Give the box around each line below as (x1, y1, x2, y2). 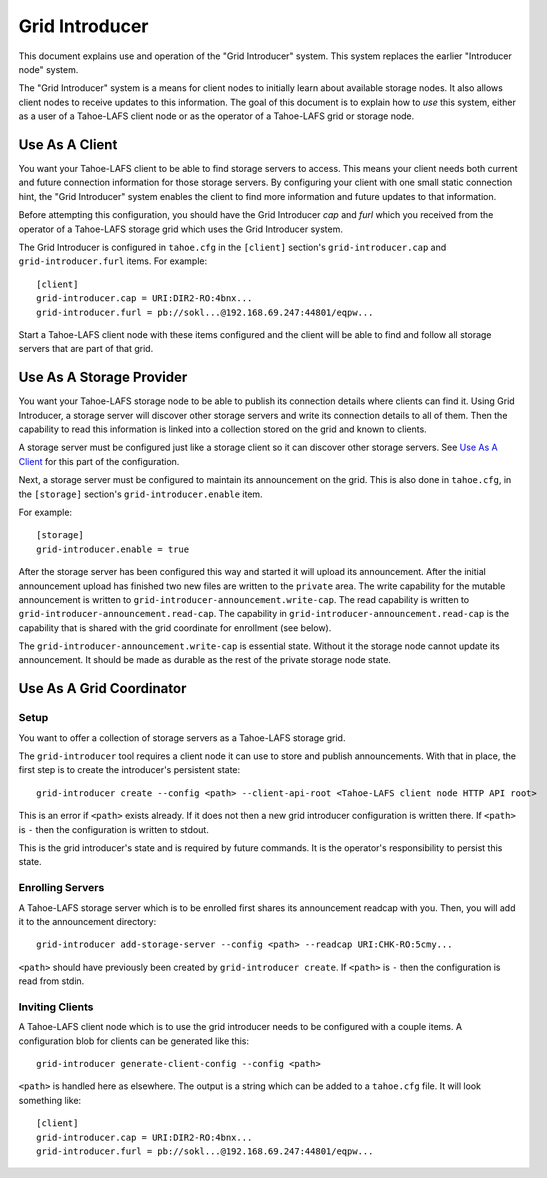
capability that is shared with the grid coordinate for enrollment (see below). (18, 621, 332, 634)
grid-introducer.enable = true (36, 543, 190, 555)
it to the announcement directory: (18, 915, 157, 927)
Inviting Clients (18, 1000, 94, 1014)
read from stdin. (18, 975, 85, 987)
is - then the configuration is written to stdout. (18, 823, 209, 835)
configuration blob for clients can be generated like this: (18, 1035, 250, 1047)
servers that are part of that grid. (18, 343, 154, 355)
